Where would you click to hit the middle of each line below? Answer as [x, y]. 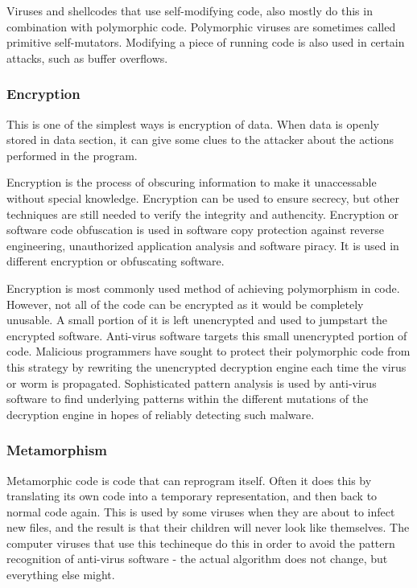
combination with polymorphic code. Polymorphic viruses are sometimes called [201, 26]
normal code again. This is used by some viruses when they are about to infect [201, 511]
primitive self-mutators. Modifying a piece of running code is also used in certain [206, 42]
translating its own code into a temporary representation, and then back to [192, 496]
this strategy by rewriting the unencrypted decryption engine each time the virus [206, 366]
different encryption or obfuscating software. [116, 261]
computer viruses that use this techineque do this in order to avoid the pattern [201, 543]
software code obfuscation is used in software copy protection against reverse [195, 230]
